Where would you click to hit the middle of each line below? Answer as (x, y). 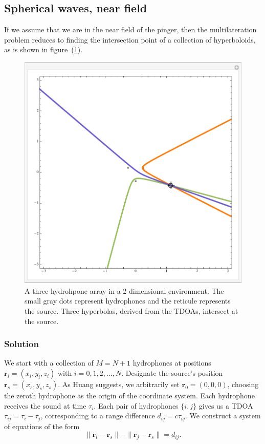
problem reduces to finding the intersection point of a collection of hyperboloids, (130, 39)
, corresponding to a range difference (98, 416)
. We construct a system (223, 416)
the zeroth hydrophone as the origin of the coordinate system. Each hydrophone (129, 396)
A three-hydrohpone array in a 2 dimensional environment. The (124, 290)
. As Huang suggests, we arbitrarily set (119, 384)
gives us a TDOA (226, 405)
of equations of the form (42, 426)
